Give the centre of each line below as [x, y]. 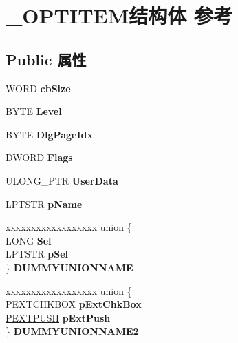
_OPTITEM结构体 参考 [119, 15]
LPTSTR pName [44, 204]
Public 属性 [46, 59]
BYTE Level [34, 111]
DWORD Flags [39, 157]
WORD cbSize [38, 88]
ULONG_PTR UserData [62, 180]
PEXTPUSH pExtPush [58, 317]
